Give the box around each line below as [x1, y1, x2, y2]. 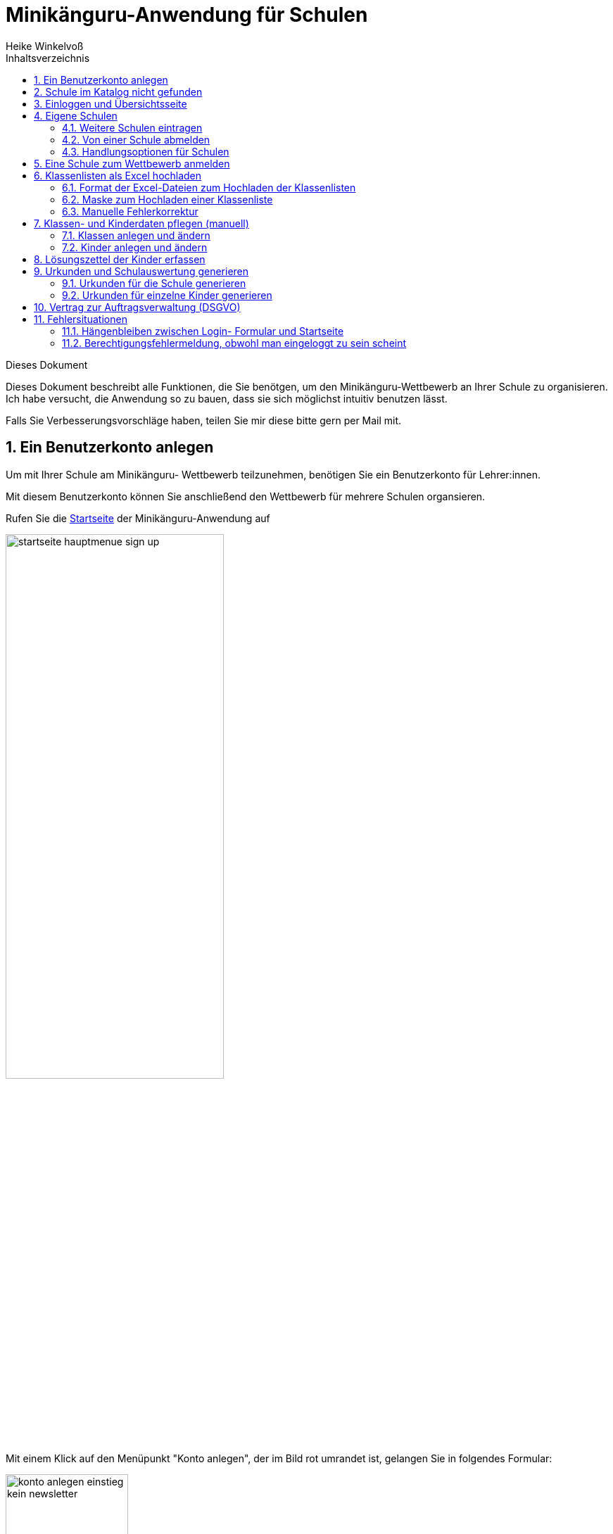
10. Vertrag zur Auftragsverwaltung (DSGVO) [34, 300, 241, 313]
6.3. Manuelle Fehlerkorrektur [62, 205, 198, 217]
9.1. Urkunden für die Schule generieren [62, 277, 246, 289]
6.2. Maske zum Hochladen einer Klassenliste [62, 193, 273, 205]
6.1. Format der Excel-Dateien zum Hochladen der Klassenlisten [62, 181, 356, 194]
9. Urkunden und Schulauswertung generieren [34, 265, 249, 277]
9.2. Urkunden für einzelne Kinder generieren [62, 289, 272, 301]
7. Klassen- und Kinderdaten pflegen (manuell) [34, 217, 249, 229]
